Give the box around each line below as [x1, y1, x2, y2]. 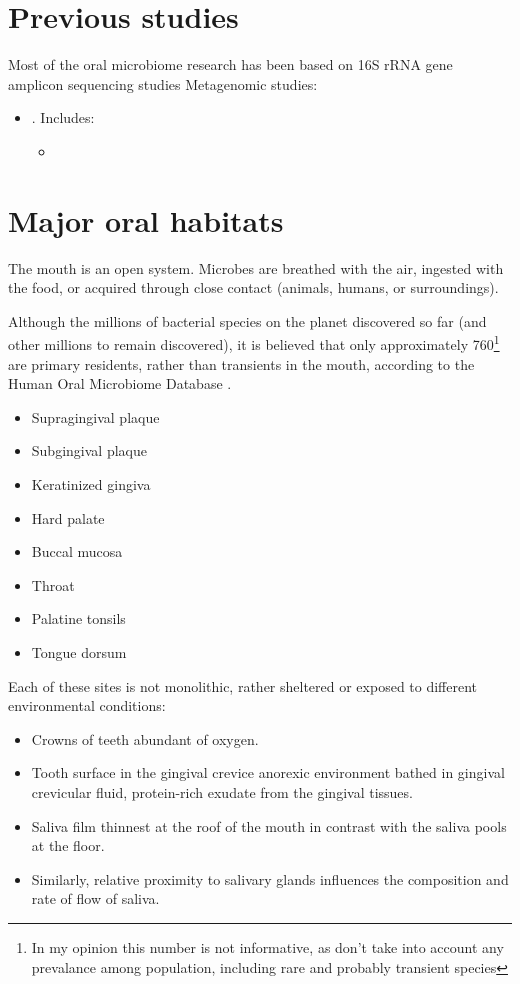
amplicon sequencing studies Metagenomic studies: [8, 73, 318, 94]
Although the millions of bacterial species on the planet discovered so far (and [8, 310, 487, 331]
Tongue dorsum [31, 642, 127, 662]
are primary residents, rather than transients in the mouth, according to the [8, 353, 475, 374]
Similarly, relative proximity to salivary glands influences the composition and [31, 868, 509, 889]
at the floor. [31, 835, 105, 856]
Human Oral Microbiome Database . [8, 373, 232, 394]
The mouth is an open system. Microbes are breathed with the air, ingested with [8, 257, 504, 278]
